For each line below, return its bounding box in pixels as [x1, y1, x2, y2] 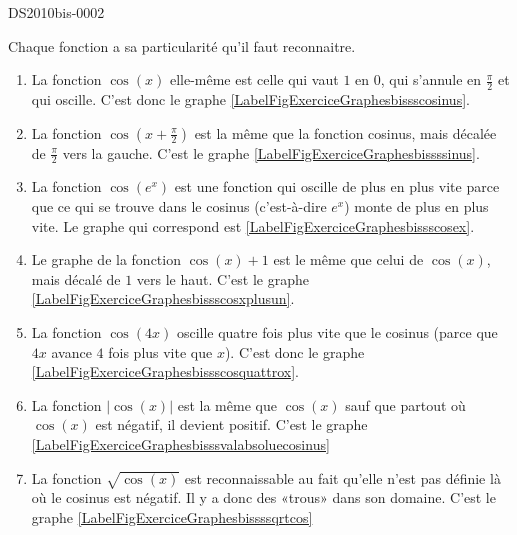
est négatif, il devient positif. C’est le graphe [95, 414, 368, 435]
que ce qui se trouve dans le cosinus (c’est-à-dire [31, 196, 327, 217]
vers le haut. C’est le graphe [136, 268, 309, 289]
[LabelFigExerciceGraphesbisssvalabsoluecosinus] [31, 433, 330, 454]
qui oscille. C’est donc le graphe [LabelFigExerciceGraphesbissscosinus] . [31, 89, 470, 110]
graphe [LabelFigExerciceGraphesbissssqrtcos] [31, 506, 313, 527]
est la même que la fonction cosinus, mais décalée [194, 122, 497, 143]
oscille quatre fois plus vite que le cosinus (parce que [176, 322, 498, 342]
